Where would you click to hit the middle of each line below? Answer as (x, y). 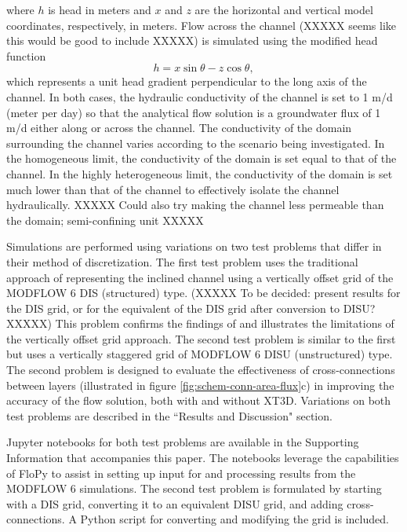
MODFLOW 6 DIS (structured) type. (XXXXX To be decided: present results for (203, 293)
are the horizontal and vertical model (284, 9)
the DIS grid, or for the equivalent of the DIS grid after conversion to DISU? (191, 308)
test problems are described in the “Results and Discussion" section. (169, 415)
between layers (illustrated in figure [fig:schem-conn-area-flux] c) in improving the (200, 385)
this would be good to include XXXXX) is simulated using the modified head (192, 40)
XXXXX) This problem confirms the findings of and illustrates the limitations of (200, 323)
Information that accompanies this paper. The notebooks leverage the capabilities (203, 458)
